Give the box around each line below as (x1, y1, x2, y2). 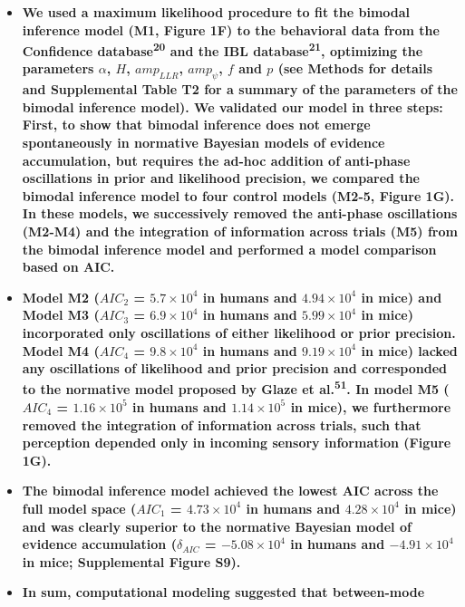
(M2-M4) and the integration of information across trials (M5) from (22, 221, 458, 240)
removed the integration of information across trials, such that (22, 415, 421, 434)
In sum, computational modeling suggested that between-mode (22, 583, 425, 602)
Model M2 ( (22, 287, 100, 306)
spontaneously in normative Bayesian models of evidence (22, 133, 385, 152)
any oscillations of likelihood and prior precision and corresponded (22, 359, 447, 378)
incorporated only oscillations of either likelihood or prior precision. (22, 323, 456, 342)
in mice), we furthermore (290, 397, 451, 416)
